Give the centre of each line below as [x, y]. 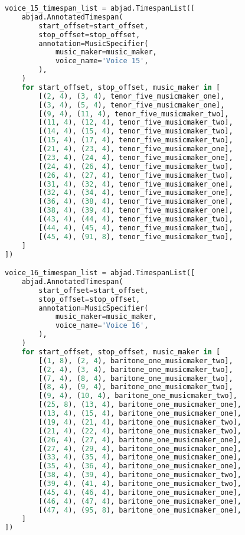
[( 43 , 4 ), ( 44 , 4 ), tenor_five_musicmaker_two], [136, 219]
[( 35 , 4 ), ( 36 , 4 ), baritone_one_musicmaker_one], [140, 466]
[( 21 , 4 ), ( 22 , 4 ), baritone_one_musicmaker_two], [140, 431]
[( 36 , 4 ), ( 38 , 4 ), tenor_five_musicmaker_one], [136, 202]
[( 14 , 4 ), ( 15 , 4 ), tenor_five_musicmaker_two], [136, 131]
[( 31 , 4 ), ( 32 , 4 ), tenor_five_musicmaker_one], [136, 184]
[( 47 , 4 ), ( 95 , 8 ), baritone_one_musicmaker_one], [140, 510]
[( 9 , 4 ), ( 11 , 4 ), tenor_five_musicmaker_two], [134, 114]
